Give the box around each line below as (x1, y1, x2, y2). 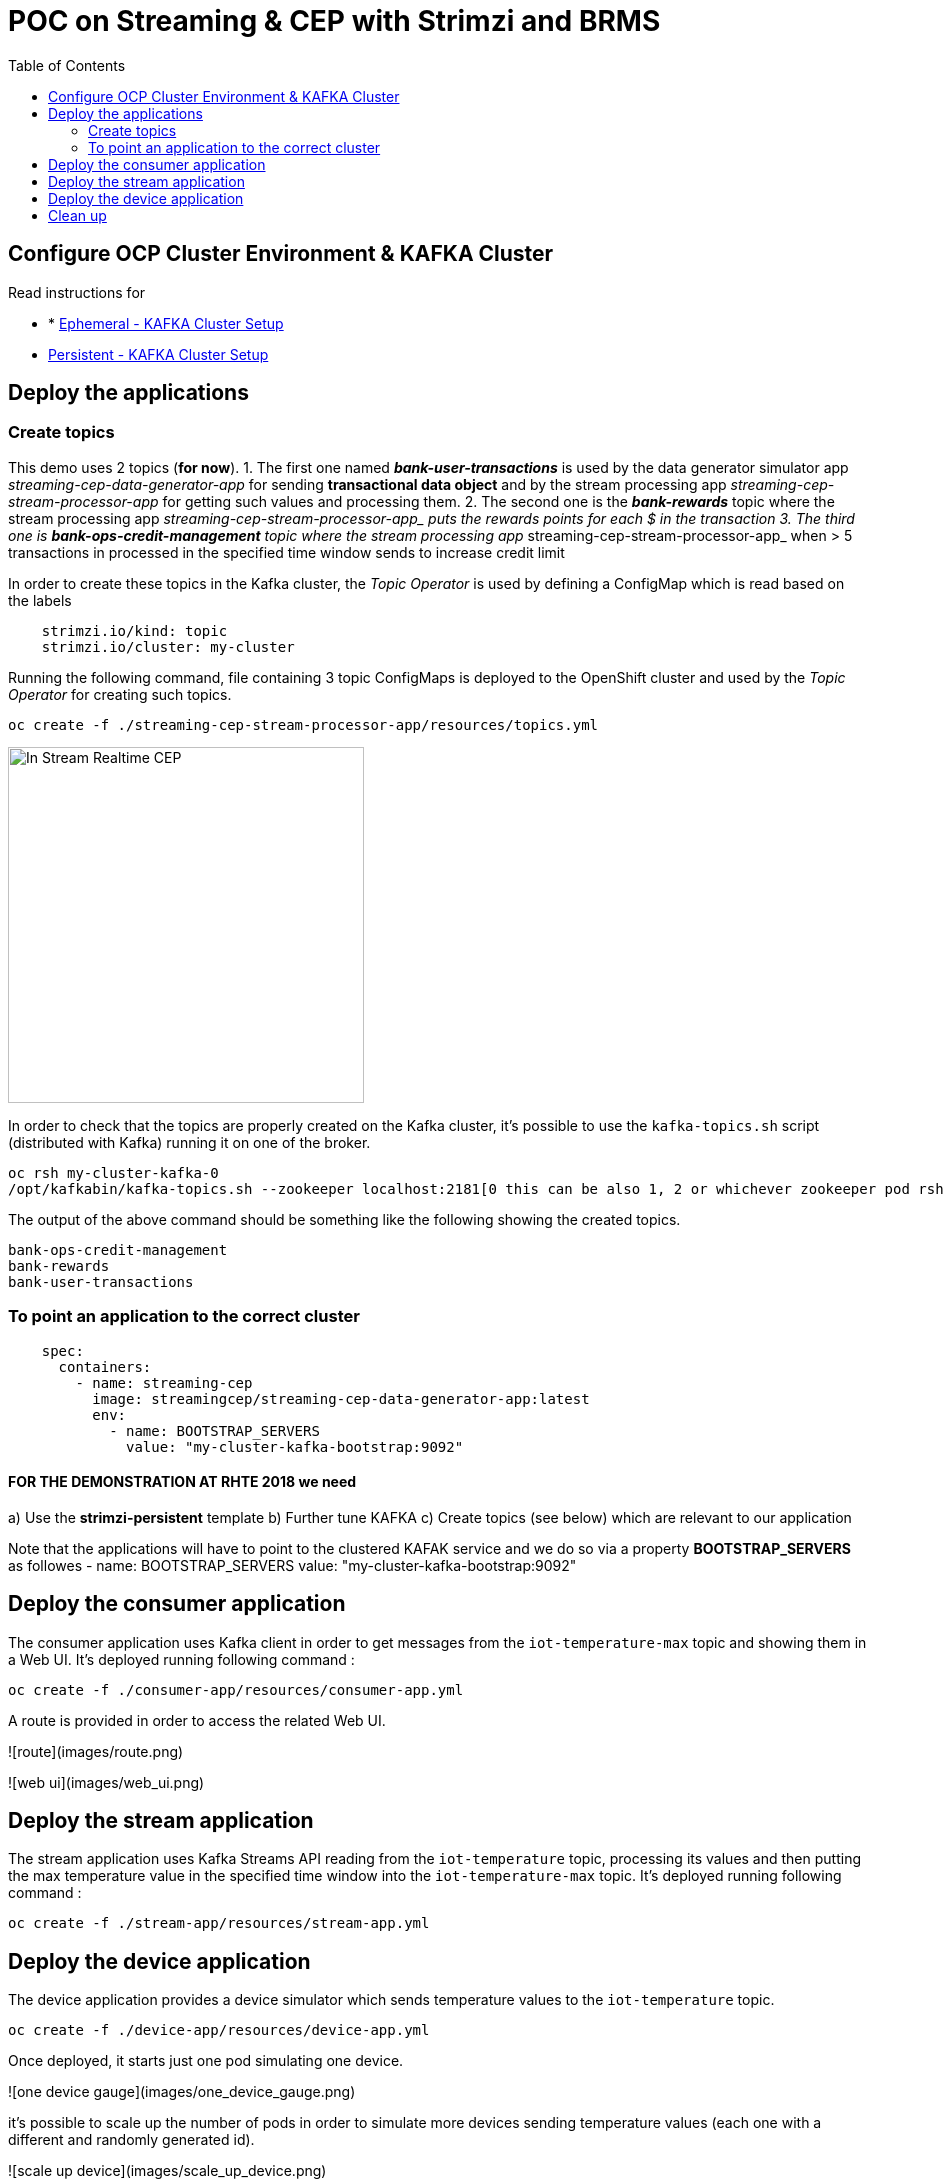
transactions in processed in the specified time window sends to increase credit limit (8, 543, 565, 561)
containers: (58, 1358, 152, 1375)
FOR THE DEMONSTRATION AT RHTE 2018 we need (8, 1473, 357, 1491)
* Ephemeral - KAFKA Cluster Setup (48, 314, 284, 332)
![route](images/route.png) (8, 1742, 184, 1760)
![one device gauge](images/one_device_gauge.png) (8, 2083, 356, 2101)
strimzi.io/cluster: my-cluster (41, 638, 295, 655)
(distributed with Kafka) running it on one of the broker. (8, 1133, 371, 1151)
